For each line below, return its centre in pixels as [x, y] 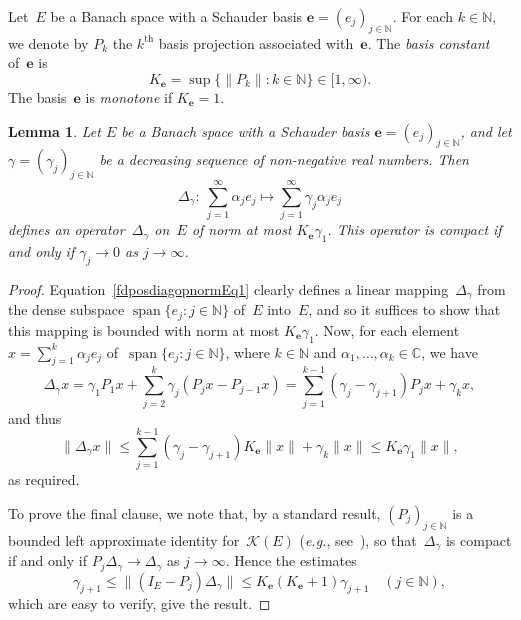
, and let [486, 130]
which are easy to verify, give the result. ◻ [139, 603]
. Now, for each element [387, 329]
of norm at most [241, 229]
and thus [35, 417]
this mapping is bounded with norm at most [144, 329]
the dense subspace [66, 309]
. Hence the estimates [291, 560]
